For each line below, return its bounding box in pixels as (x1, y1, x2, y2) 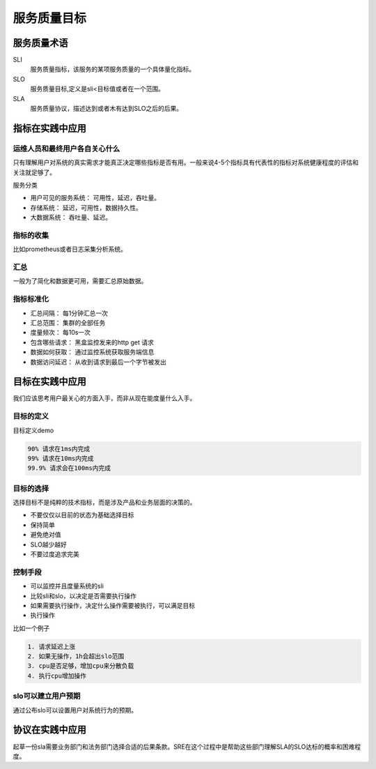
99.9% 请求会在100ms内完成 (27, 464, 111, 472)
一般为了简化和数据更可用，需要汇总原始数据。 (13, 277, 148, 285)
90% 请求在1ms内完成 (27, 445, 91, 452)
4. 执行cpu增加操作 (27, 671, 87, 680)
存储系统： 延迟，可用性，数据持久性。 (30, 203, 142, 212)
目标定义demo (13, 426, 54, 434)
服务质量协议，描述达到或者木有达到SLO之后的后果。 (30, 105, 183, 113)
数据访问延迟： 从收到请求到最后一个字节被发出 (30, 358, 166, 366)
